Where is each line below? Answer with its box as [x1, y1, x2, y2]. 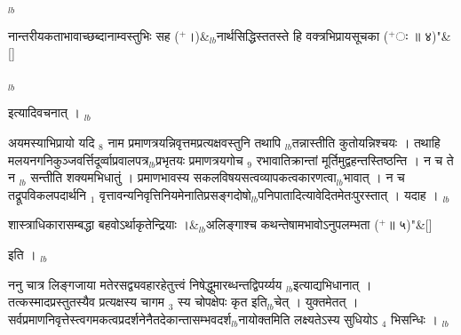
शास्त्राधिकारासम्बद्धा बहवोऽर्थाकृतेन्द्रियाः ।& [8, 215, 199, 234]
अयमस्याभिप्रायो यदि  [8, 132, 99, 151]
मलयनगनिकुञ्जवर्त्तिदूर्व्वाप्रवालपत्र [8, 150, 149, 169]
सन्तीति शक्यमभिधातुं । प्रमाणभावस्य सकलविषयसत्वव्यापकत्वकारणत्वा [30, 168, 337, 187]
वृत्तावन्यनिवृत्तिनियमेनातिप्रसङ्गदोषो [99, 185, 251, 203]
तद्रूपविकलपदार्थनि [8, 185, 86, 203]
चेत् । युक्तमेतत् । [274, 292, 359, 311]
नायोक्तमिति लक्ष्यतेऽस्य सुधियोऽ [238, 309, 378, 328]
